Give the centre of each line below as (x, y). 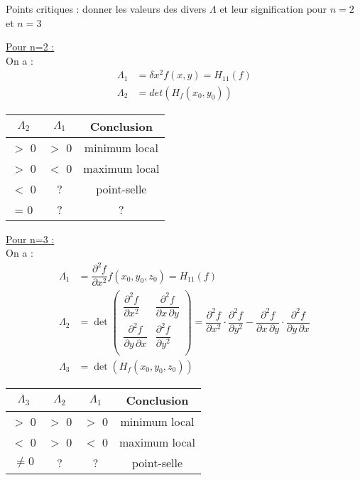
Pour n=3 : (30, 239)
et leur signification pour (273, 9)
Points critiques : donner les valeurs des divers (106, 9)
